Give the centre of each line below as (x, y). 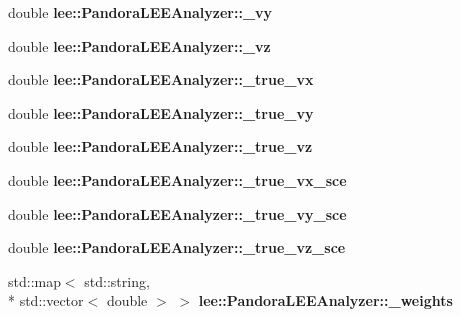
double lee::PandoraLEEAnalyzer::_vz (139, 45)
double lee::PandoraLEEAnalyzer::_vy (140, 12)
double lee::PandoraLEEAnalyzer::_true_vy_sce (177, 213)
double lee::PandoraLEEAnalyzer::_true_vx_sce (177, 179)
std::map (34, 280)
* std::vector (46, 300)
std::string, (117, 280)
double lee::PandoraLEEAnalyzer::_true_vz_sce (177, 247)
